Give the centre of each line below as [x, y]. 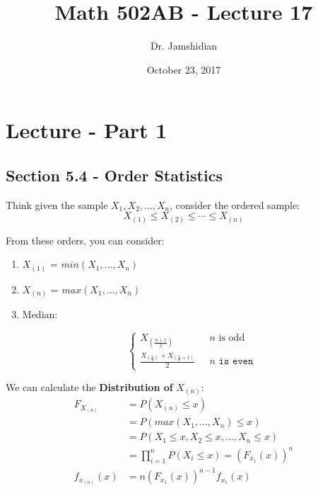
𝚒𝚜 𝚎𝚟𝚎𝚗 [236, 362]
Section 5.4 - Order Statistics [114, 175]
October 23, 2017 [184, 69]
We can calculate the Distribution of [89, 386]
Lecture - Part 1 [87, 130]
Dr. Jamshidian [184, 46]
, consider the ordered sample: [235, 204]
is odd [232, 338]
